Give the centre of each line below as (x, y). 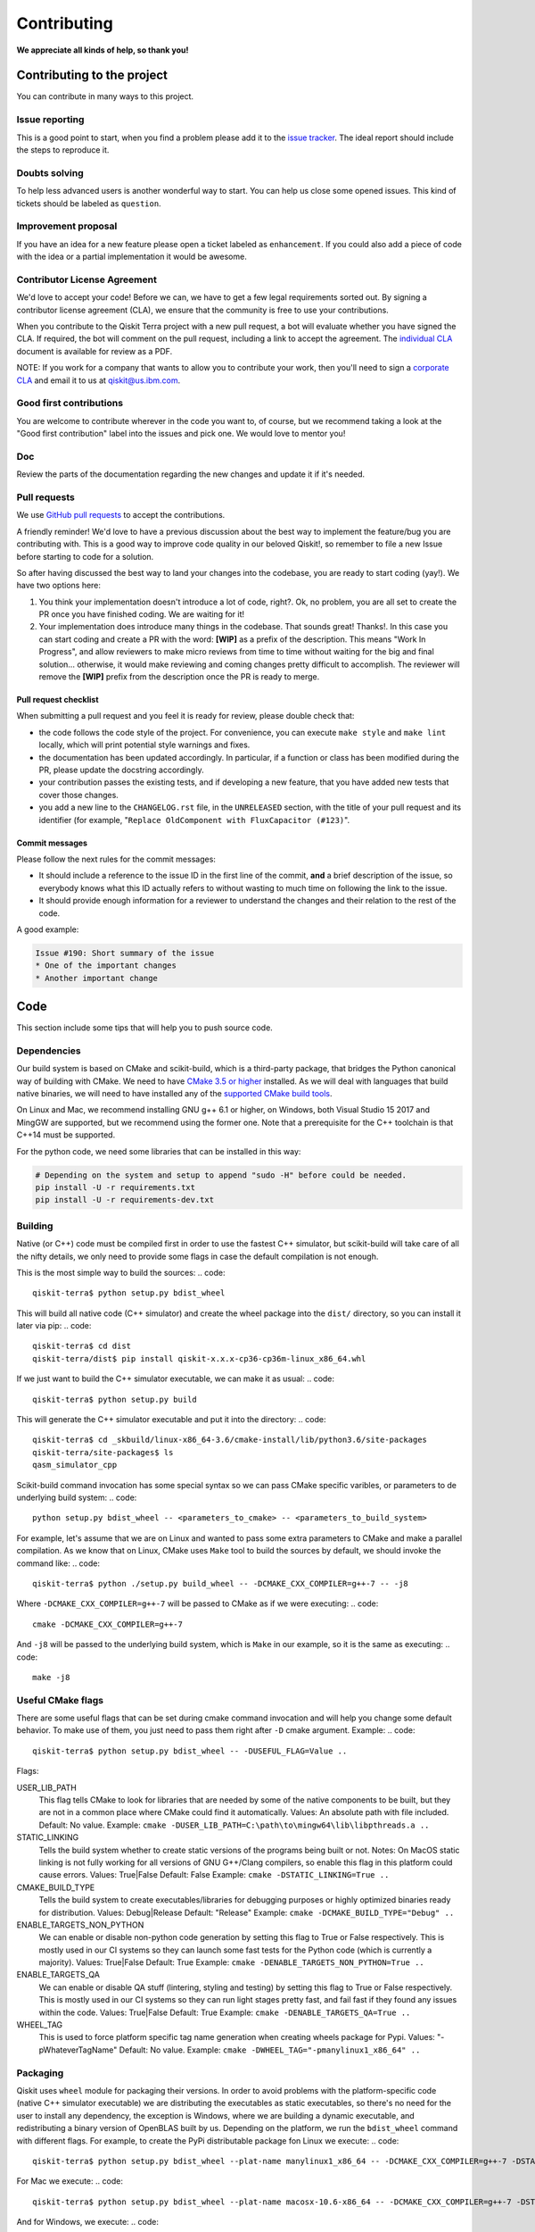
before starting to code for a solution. (85, 556)
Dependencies (49, 1051)
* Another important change (96, 978)
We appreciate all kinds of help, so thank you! (103, 50)
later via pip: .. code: (54, 1326)
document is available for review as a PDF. (95, 351)
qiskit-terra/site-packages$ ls (103, 1452)
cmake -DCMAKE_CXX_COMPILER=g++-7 (107, 1624)
